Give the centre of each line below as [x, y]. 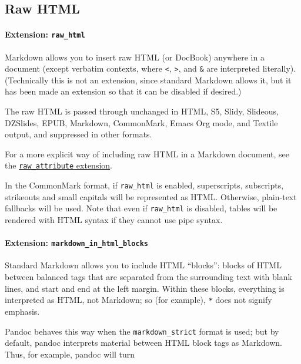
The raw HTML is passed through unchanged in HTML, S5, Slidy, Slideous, [142, 111]
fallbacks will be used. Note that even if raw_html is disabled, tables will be [141, 208]
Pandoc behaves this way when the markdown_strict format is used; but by [142, 331]
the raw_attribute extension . [59, 165]
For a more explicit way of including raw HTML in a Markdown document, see [147, 154]
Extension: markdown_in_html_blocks [76, 243]
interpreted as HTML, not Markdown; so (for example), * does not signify [138, 300]
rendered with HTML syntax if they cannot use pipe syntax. [114, 220]
